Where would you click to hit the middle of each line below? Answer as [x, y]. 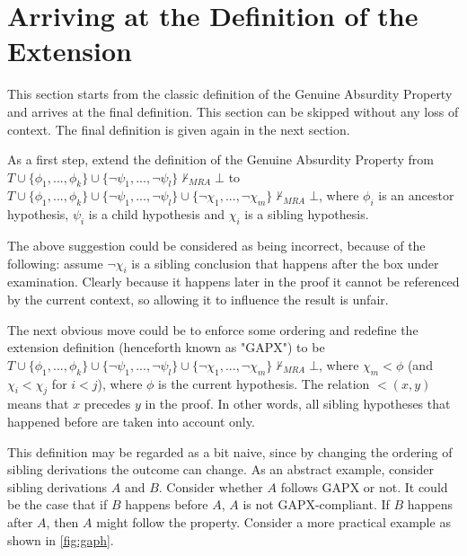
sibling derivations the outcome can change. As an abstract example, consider [220, 469]
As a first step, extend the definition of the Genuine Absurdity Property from [220, 159]
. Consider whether [211, 486]
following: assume [55, 263]
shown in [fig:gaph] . [61, 539]
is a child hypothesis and [156, 214]
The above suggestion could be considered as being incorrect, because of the [216, 246]
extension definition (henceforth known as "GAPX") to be [166, 347]
